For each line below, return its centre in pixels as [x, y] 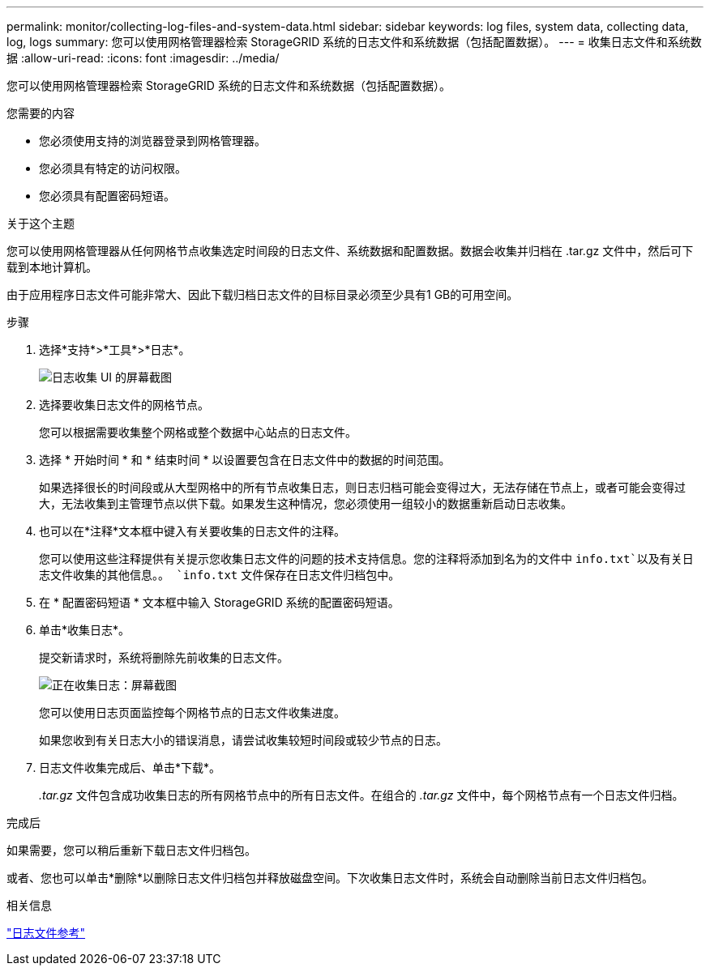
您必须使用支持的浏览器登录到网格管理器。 [152, 141]
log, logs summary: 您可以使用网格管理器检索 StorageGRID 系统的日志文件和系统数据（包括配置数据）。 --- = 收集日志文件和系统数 [354, 42]
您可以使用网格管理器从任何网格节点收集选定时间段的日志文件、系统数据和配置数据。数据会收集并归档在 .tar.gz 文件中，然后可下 [350, 251]
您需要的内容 [41, 113]
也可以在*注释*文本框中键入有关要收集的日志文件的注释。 [192, 531]
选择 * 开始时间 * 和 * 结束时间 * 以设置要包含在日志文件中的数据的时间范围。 [245, 460]
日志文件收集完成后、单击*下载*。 [130, 767]
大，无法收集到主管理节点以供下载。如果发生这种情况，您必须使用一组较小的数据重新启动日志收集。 [306, 503]
